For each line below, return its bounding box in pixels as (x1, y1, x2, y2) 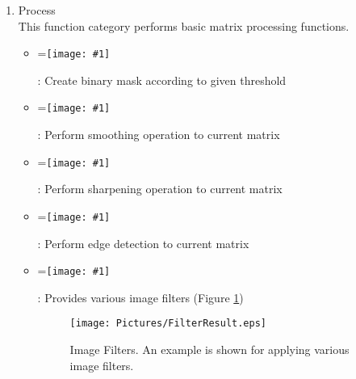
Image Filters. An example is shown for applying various (69, 341, 350, 358)
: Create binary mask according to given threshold (37, 71, 287, 88)
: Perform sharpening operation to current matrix (37, 180, 283, 197)
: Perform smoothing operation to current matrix (37, 126, 280, 143)
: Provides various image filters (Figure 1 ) (37, 288, 244, 305)
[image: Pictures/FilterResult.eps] (69, 318, 266, 330)
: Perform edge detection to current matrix (37, 234, 249, 251)
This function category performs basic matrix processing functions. (18, 17, 350, 34)
